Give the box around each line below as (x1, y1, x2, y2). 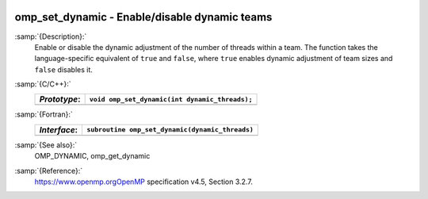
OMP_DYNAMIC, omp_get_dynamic (34, 151, 151, 161)
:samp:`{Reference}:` (14, 166, 83, 175)
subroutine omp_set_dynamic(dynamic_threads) (86, 125, 254, 134)
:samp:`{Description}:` (14, 32, 87, 41)
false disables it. (34, 64, 93, 75)
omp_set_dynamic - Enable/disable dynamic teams (14, 10, 273, 24)
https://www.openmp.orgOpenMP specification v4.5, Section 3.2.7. (34, 177, 253, 186)
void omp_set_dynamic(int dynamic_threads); (89, 95, 253, 103)
